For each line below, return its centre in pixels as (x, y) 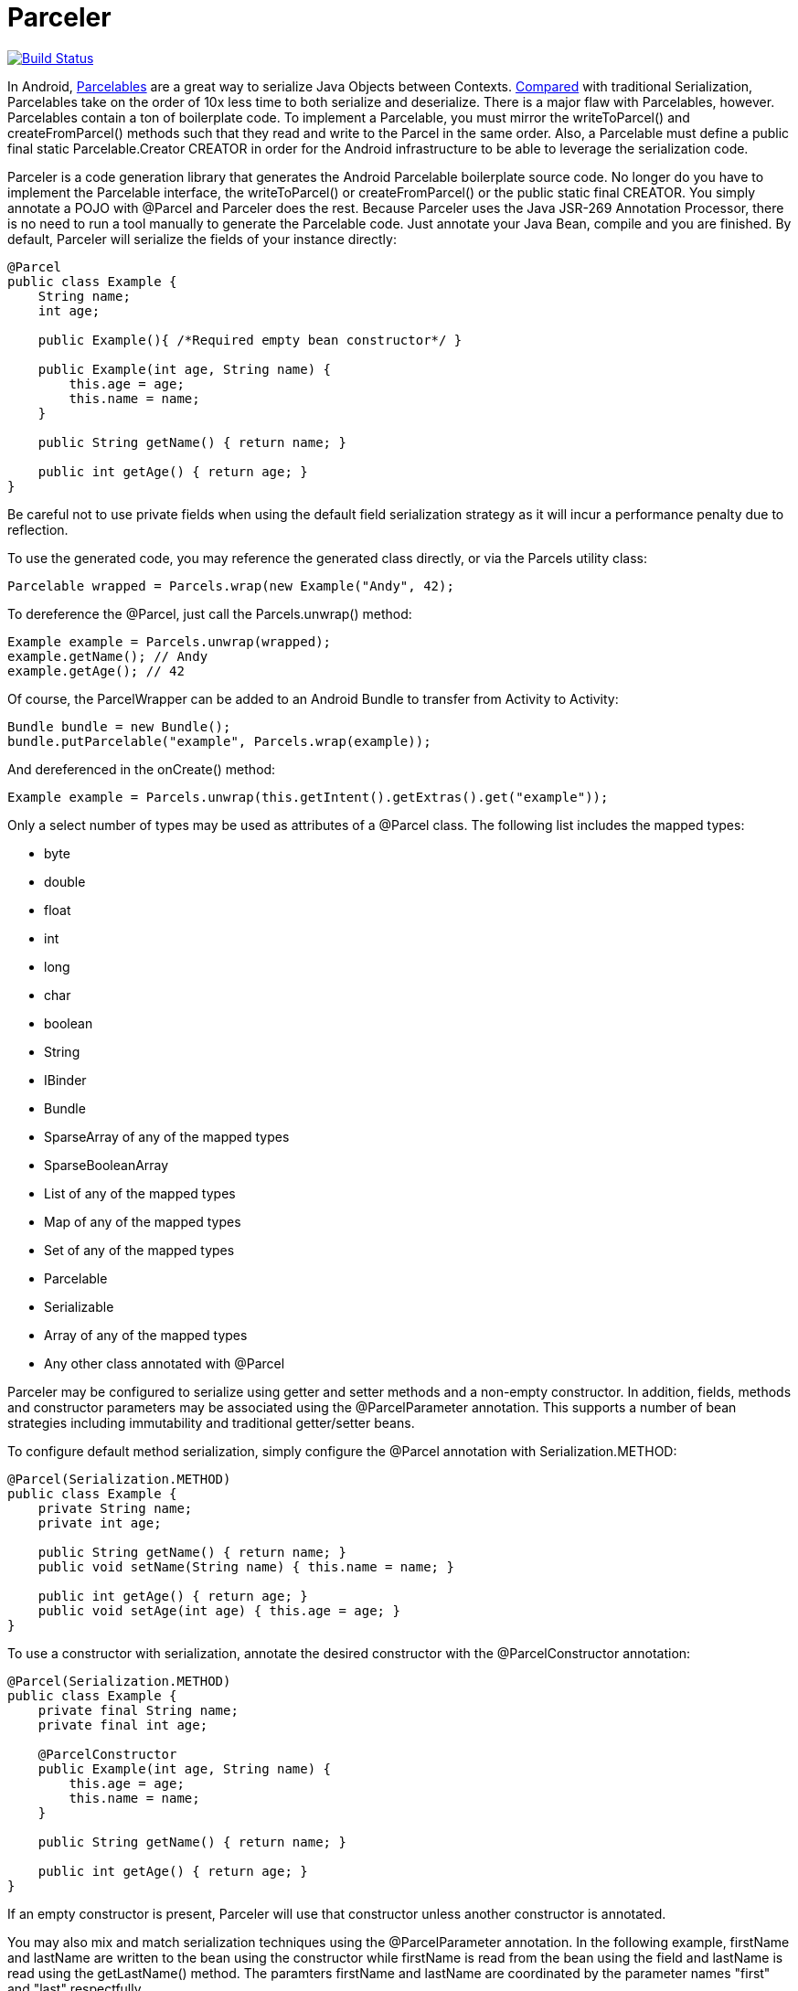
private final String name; (138, 1710)
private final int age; (123, 1725)
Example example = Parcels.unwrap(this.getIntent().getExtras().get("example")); (308, 797)
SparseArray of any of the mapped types (167, 1136)
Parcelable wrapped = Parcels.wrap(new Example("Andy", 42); (231, 586)
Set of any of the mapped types (139, 1250)
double (65, 881)
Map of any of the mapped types (143, 1221)
